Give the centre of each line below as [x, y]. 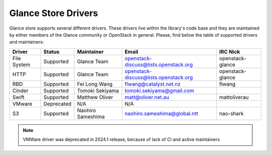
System [21, 64]
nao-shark [231, 113]
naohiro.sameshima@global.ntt [161, 113]
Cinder [20, 90]
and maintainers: [27, 42]
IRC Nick [230, 52]
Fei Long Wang [95, 84]
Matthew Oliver [95, 97]
